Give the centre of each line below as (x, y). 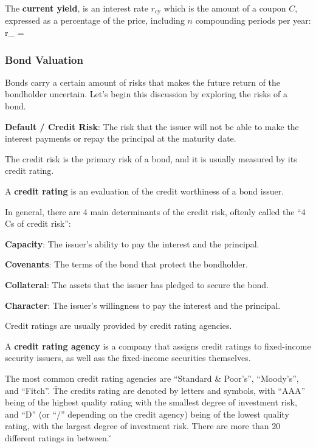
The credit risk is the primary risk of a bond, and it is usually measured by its (151, 158)
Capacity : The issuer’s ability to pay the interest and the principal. (132, 243)
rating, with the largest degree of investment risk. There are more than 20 (143, 426)
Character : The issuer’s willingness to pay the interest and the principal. (143, 305)
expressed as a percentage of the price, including (95, 20)
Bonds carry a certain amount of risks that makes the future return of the (143, 82)
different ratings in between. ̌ (59, 437)
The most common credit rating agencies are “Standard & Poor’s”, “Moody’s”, (152, 378)
